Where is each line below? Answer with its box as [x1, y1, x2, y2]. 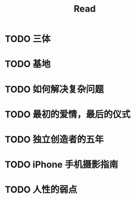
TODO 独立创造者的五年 [5, 134, 104, 145]
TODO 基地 [5, 58, 51, 70]
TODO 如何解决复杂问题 [5, 83, 104, 95]
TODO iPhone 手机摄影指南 [5, 159, 118, 171]
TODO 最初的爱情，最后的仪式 [5, 109, 130, 120]
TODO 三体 [5, 34, 51, 45]
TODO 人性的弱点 [5, 184, 77, 195]
